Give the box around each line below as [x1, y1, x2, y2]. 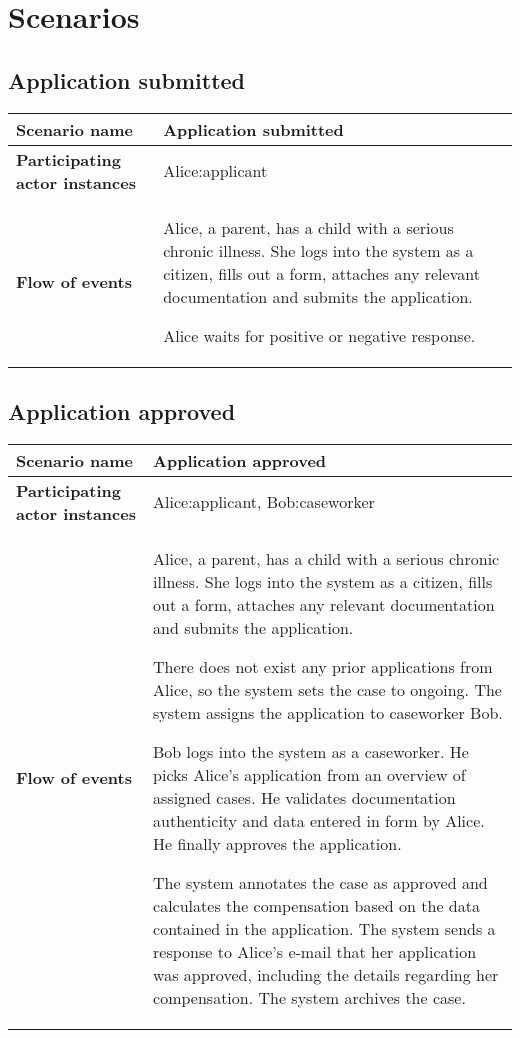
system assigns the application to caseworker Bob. [153, 700, 503, 724]
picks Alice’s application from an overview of [153, 762, 466, 786]
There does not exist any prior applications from [153, 654, 493, 678]
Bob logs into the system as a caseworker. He [153, 739, 469, 763]
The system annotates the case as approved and [153, 870, 488, 894]
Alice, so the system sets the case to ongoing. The [153, 677, 502, 701]
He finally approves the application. [153, 831, 402, 855]
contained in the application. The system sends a [153, 916, 496, 940]
